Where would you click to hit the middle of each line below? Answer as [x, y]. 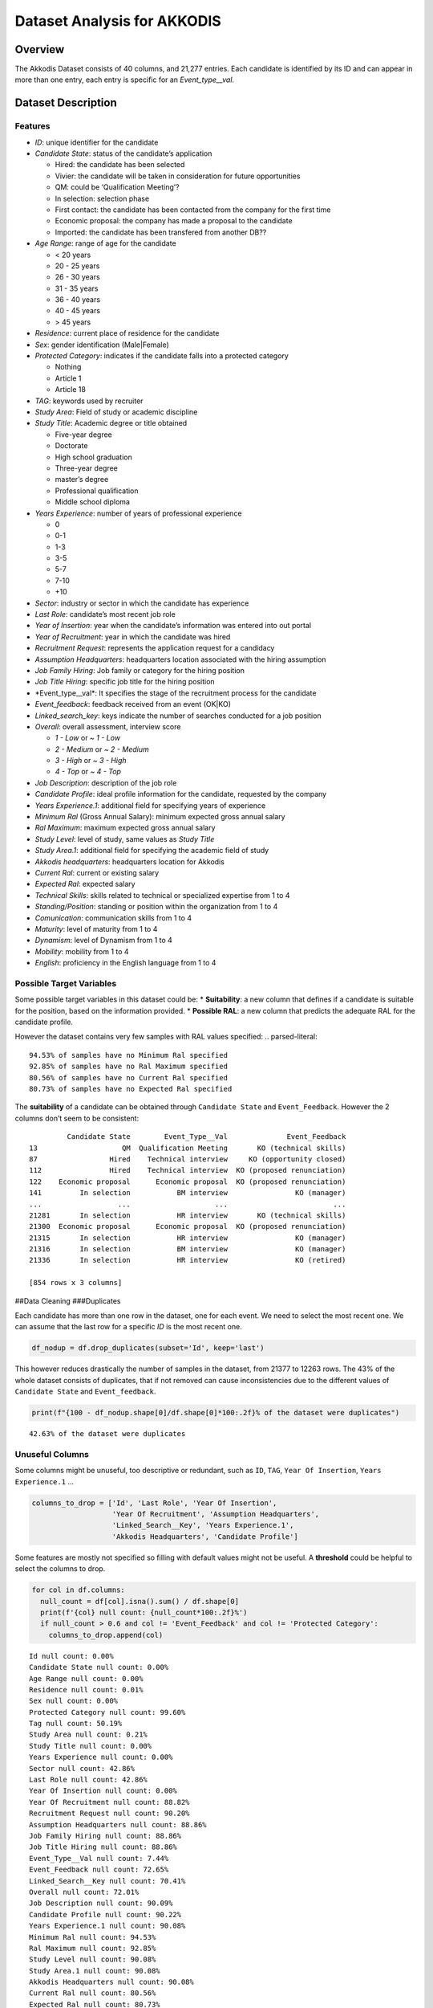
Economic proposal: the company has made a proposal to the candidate [174, 221]
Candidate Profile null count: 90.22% [105, 1914]
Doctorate [71, 446]
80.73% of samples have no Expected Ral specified [131, 1089]
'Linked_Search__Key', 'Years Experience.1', [203, 1525]
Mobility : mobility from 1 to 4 [82, 951]
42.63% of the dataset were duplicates [107, 1434]
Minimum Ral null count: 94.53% [93, 1937]
